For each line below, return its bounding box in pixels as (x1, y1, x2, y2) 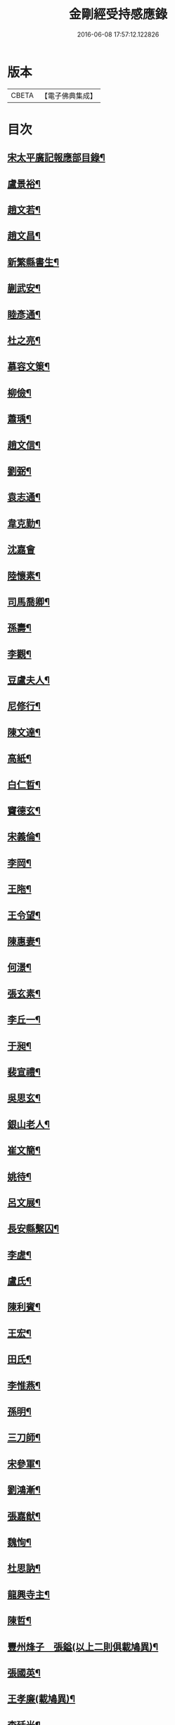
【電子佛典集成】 (40, 91, 97, 101)
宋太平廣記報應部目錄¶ (7, 152, 105, 164)
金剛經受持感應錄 (68, 6, 167, 23)
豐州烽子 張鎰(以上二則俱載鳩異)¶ (7, 1641, 159, 1653)
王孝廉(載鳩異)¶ (7, 1693, 76, 1705)
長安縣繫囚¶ (7, 1222, 60, 1235)
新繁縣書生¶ (7, 256, 60, 268)
